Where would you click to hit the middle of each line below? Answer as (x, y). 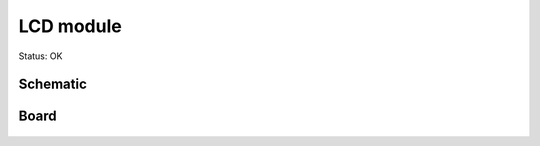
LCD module (70, 26)
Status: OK (40, 56)
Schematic (52, 84)
